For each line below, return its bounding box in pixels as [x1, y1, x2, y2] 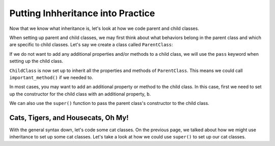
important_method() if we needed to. [9, 74, 94, 81]
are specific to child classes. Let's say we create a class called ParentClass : [9, 42, 173, 48]
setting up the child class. [9, 58, 64, 64]
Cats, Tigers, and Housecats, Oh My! [9, 113, 129, 122]
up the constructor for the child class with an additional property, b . [9, 91, 151, 97]
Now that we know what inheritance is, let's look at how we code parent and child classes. [9, 25, 200, 31]
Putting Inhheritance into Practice [9, 8, 155, 19]
